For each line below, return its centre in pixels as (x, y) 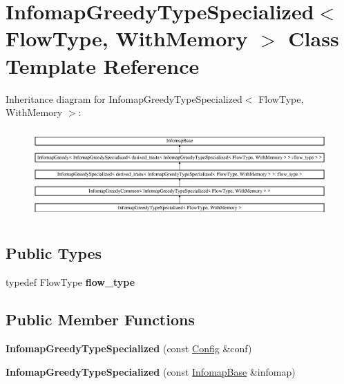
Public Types (54, 253)
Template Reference (103, 65)
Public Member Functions (100, 319)
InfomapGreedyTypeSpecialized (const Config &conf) (129, 348)
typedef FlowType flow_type (70, 282)
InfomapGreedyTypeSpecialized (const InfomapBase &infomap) (151, 371)
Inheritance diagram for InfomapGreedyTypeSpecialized (124, 98)
